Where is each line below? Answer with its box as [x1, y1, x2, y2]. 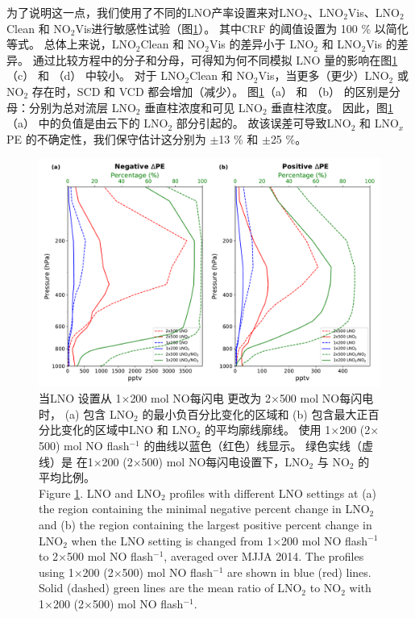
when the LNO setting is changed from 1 [71, 532, 273, 549]
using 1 [39, 563, 74, 580]
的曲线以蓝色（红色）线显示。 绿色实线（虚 [143, 436, 374, 453]
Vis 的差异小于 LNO [209, 35, 314, 52]
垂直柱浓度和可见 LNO [144, 98, 263, 115]
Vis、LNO [347, 4, 400, 20]
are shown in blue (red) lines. [227, 563, 371, 580]
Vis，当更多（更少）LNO [258, 67, 389, 84]
